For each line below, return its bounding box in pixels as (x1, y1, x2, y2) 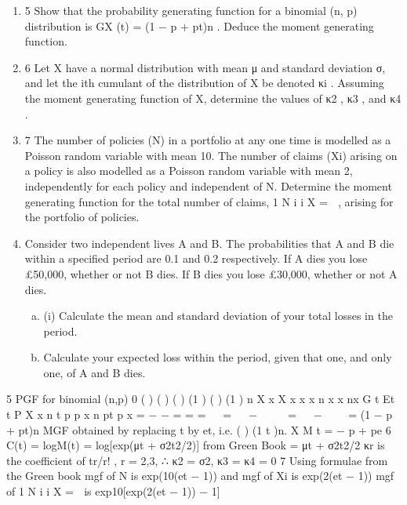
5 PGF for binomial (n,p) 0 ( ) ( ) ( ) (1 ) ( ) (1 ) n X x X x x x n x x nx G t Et (6, 391, 395, 407)
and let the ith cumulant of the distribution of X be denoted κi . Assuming (24, 74, 384, 91)
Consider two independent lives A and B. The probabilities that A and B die (24, 234, 394, 251)
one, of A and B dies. (43, 364, 146, 380)
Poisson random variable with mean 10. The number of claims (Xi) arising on (24, 147, 398, 163)
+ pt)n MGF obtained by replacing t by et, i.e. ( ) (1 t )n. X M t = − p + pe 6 (6, 421, 391, 438)
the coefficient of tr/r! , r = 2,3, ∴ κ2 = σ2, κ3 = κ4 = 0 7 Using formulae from (6, 452, 388, 468)
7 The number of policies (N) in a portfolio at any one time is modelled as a (24, 132, 391, 148)
